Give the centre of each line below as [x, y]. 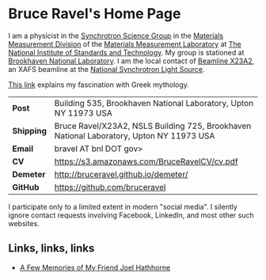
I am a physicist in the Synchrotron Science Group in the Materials [116, 36]
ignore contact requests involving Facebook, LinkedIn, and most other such [131, 215]
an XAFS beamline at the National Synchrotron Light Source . [106, 69]
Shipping [30, 131]
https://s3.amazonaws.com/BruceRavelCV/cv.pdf [146, 161]
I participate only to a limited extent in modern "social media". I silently [123, 206]
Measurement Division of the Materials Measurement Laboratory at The [125, 44]
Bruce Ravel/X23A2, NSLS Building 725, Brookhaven [153, 126]
